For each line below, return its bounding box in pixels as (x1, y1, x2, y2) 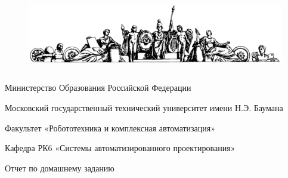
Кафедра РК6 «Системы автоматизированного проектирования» (5, 142, 236, 154)
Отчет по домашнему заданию (5, 161, 114, 174)
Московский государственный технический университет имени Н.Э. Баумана (5, 101, 283, 113)
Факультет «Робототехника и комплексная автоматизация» (5, 121, 216, 134)
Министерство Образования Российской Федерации (5, 81, 191, 94)
